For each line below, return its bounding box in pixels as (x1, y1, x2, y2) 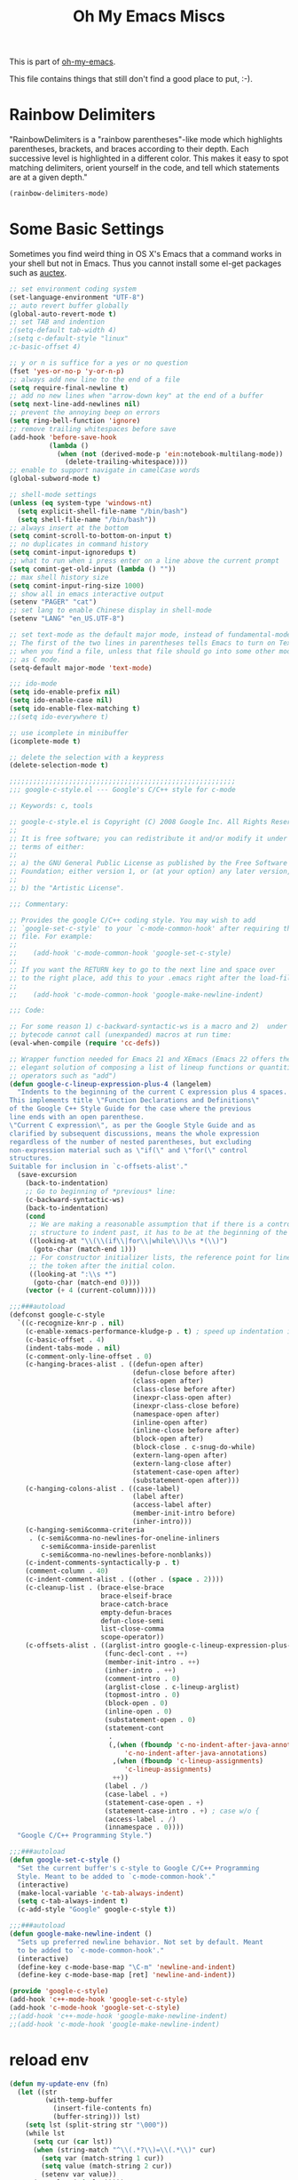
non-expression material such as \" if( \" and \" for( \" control (9, 1145, 248, 1155)
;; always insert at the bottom (9, 523, 129, 533)
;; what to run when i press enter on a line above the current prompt (9, 557, 279, 565)
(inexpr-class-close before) (131, 1401, 240, 1410)
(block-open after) (131, 1434, 204, 1444)
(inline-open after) (131, 1418, 208, 1427)
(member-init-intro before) (131, 1509, 237, 1518)
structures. (9, 1154, 53, 1163)
